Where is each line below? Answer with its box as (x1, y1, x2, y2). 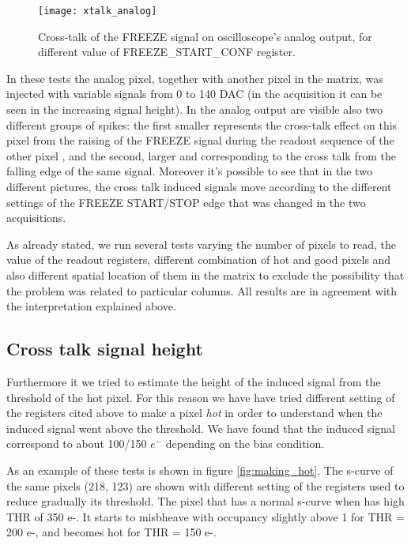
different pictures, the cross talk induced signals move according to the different (6, 179, 392, 194)
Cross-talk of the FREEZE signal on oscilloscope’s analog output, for (38, 28, 372, 44)
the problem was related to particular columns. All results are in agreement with (6, 282, 398, 299)
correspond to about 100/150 (6, 435, 147, 452)
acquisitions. (6, 209, 66, 226)
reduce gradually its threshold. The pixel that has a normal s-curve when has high (6, 493, 405, 509)
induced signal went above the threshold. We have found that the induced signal (6, 419, 395, 436)
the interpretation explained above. (6, 298, 176, 314)
